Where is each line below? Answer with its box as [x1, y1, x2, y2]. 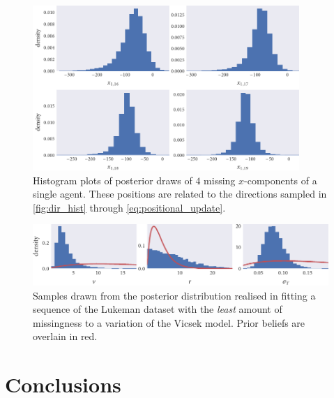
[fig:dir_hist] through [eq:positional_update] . [33, 200, 226, 214]
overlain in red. [33, 329, 98, 344]
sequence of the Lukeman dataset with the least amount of [33, 302, 282, 316]
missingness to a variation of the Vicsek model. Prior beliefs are [33, 315, 305, 330]
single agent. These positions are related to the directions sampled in [33, 186, 327, 201]
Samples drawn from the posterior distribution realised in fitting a [33, 288, 316, 302]
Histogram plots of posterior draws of [33, 172, 192, 187]
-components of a [244, 172, 317, 187]
